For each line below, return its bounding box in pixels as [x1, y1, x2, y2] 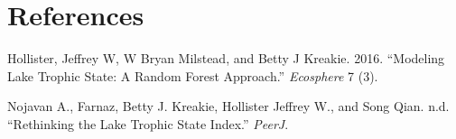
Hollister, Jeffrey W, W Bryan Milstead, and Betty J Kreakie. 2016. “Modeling [7, 49, 445, 68]
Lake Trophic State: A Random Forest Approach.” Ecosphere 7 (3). [7, 66, 378, 85]
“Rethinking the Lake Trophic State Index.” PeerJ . [7, 114, 289, 133]
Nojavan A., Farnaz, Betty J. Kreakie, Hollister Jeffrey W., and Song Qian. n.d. [7, 97, 450, 116]
